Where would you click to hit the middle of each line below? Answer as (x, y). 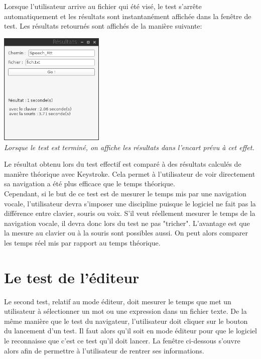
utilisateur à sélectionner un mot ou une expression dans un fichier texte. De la (125, 311)
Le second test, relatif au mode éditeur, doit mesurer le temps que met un (118, 301)
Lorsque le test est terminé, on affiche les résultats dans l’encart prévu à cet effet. (129, 147)
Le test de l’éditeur (72, 277)
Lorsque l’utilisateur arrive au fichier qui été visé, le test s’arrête (103, 6)
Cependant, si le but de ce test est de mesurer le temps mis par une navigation (125, 194)
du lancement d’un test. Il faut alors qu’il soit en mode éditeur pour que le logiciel (130, 331)
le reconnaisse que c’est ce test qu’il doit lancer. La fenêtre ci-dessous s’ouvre (122, 341)
